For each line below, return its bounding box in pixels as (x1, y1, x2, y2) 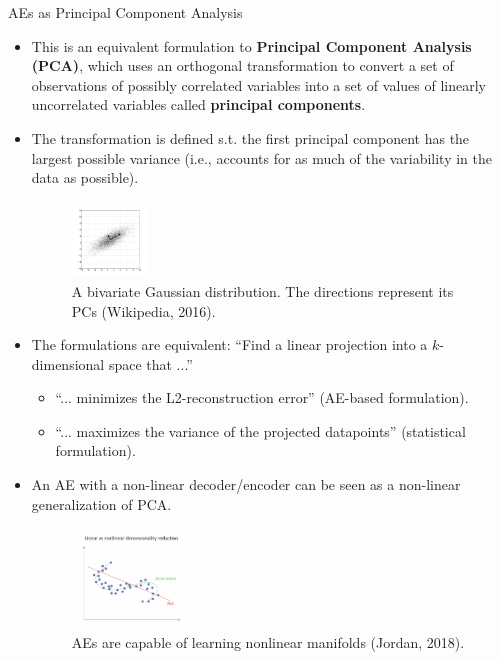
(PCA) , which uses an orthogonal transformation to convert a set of (31, 55, 454, 76)
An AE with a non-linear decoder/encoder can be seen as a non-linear (31, 474, 461, 495)
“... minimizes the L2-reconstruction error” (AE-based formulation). (55, 387, 469, 408)
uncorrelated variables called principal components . (31, 94, 366, 115)
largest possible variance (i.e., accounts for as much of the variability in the (31, 147, 492, 168)
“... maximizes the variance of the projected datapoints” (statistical (55, 420, 466, 441)
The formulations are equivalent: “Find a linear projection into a (31, 334, 428, 355)
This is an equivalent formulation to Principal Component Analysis (31, 35, 472, 56)
